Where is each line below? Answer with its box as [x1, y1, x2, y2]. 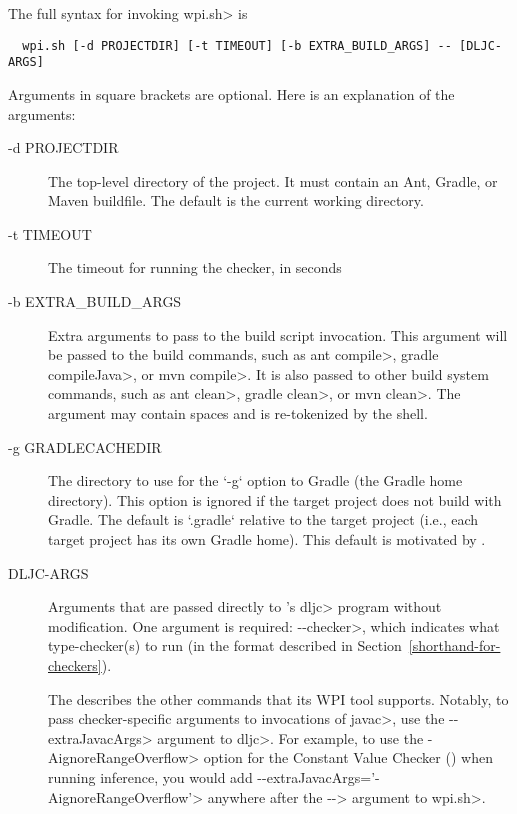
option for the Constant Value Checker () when [203, 747, 493, 768]
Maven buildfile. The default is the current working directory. [48, 190, 424, 211]
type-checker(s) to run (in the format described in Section [48, 635, 402, 656]
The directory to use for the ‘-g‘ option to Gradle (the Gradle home [48, 470, 463, 491]
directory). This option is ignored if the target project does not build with [48, 489, 502, 510]
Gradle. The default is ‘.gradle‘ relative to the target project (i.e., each [48, 509, 479, 530]
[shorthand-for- [408, 635, 501, 656]
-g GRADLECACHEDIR [8, 436, 162, 457]
